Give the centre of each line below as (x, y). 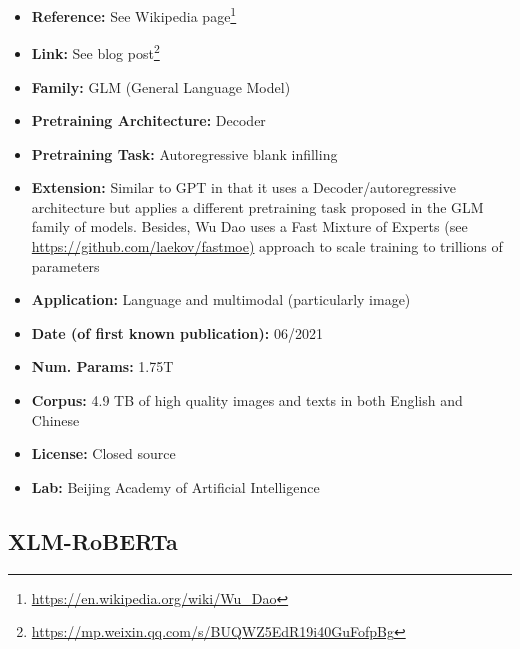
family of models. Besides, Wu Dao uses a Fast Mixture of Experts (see (249, 226)
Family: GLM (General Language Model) (161, 86)
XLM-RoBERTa (93, 540)
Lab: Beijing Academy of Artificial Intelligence (175, 486)
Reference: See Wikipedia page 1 (134, 14)
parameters (65, 265)
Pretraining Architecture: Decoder (148, 120)
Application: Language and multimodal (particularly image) (221, 299)
